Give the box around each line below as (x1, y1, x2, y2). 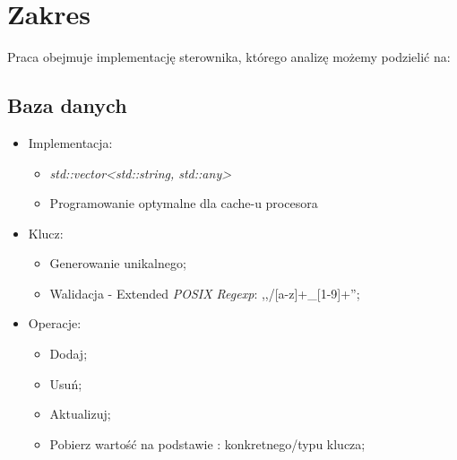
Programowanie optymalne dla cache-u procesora (49, 194, 318, 213)
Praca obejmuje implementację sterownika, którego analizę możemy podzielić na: (7, 48, 451, 66)
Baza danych (7, 91, 127, 119)
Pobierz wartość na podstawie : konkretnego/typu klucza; (49, 434, 366, 453)
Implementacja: (28, 133, 113, 152)
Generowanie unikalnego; (49, 254, 186, 273)
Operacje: (28, 314, 82, 333)
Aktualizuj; (49, 404, 111, 423)
